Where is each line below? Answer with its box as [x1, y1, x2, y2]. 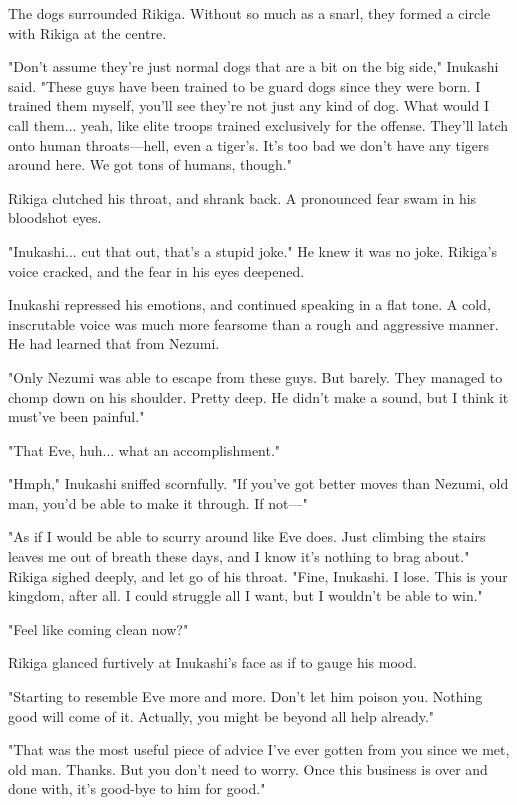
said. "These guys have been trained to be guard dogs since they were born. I [8, 75, 481, 96]
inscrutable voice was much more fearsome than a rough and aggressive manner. [8, 313, 499, 334]
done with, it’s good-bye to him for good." [8, 778, 266, 799]
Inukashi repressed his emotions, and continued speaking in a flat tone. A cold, [8, 294, 491, 315]
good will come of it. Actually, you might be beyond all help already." [8, 705, 435, 726]
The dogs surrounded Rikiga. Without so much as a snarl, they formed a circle [8, 3, 491, 23]
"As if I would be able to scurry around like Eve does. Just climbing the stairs [8, 526, 486, 547]
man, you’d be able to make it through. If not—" [8, 492, 308, 513]
